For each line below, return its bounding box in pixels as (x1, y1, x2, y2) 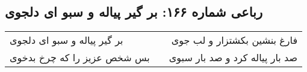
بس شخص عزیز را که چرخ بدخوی (10, 50, 150, 65)
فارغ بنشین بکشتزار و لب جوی (171, 33, 298, 47)
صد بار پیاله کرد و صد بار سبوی (169, 50, 298, 65)
